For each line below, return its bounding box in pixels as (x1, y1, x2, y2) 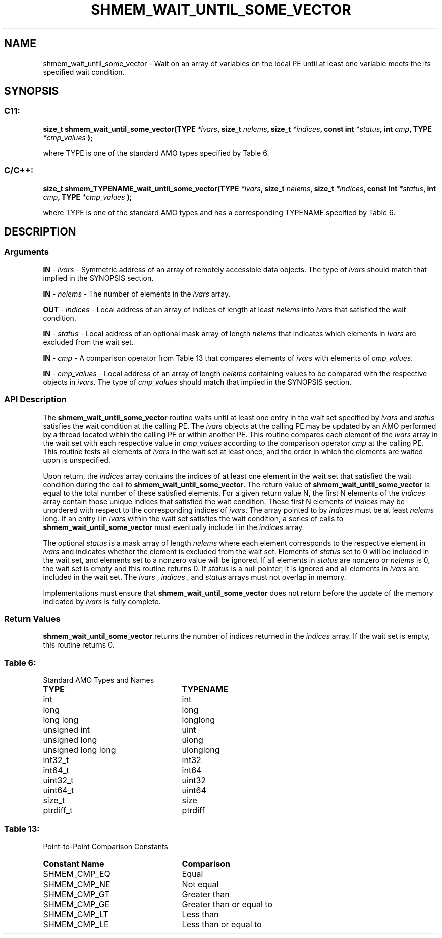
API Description (4, 394, 67, 405)
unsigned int (43, 725, 90, 735)
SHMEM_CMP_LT (43, 909, 108, 919)
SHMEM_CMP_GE (43, 899, 110, 909)
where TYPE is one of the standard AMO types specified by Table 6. (43, 148, 269, 157)
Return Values (4, 613, 61, 624)
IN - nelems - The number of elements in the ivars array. (43, 289, 231, 298)
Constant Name (43, 858, 104, 869)
